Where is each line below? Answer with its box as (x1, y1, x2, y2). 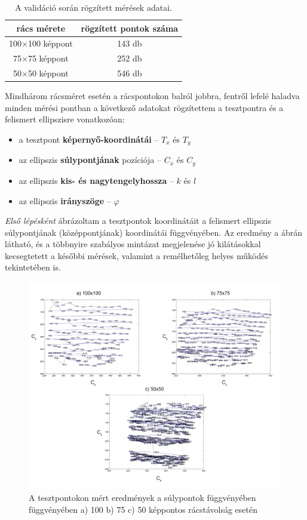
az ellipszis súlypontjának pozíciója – (19, 153, 162, 166)
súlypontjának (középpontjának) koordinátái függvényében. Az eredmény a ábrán (5, 226, 303, 238)
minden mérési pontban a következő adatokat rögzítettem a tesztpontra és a (5, 101, 284, 113)
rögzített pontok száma (81, 21, 179, 34)
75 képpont (27, 52, 69, 64)
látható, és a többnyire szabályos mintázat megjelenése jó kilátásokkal (5, 238, 261, 250)
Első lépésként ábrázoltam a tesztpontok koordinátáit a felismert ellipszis (5, 214, 271, 227)
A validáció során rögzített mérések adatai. (15, 1, 172, 13)
